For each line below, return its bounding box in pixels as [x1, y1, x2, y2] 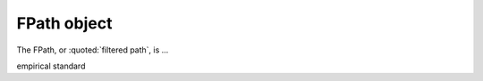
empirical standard [16, 61, 86, 71]
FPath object [16, 13, 113, 33]
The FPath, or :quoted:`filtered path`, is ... [16, 45, 169, 55]
